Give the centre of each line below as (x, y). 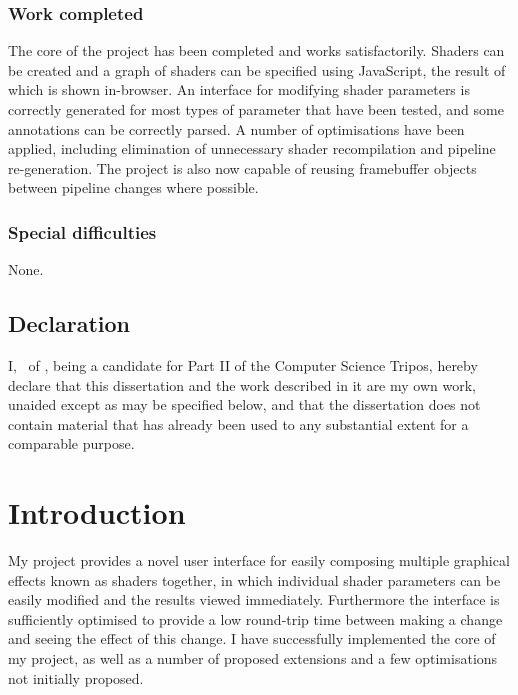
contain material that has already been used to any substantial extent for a (238, 423)
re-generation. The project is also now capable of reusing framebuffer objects (242, 167)
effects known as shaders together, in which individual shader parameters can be (254, 579)
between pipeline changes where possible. (133, 187)
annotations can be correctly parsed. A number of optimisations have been (236, 128)
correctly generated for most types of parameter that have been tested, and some (256, 109)
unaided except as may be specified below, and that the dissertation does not (244, 404)
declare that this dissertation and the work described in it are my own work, (242, 384)
